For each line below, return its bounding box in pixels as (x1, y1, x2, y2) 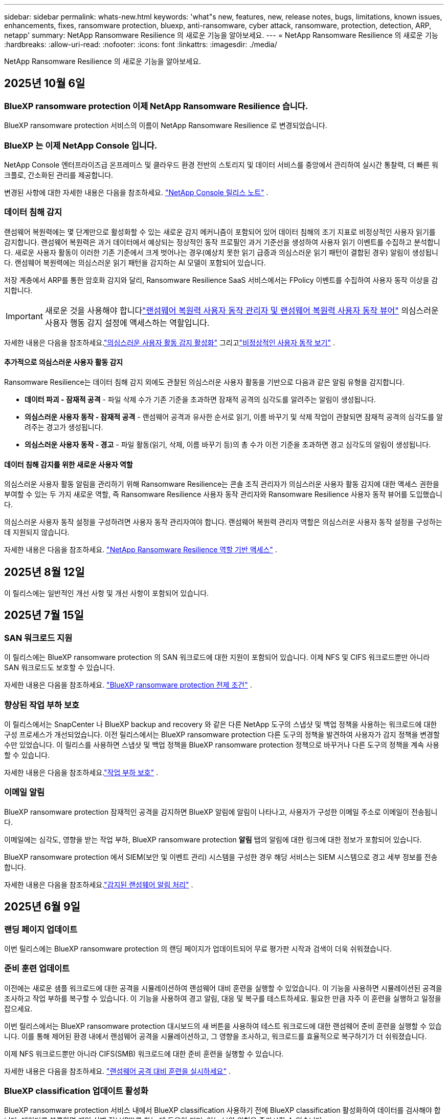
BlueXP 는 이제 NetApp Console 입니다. (4, 140, 158, 151)
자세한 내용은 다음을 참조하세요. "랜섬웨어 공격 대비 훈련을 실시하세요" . (4, 1066, 231, 1075)
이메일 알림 (4, 787, 45, 798)
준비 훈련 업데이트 (4, 963, 70, 974)
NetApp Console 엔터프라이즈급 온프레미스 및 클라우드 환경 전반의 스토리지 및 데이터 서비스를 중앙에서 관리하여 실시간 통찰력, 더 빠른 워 (4, 160, 438, 169)
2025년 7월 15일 (4, 609, 84, 622)
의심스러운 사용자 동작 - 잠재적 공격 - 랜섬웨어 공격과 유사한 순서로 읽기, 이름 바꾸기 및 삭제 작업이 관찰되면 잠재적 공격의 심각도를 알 (25, 412, 443, 421)
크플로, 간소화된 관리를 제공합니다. (4, 170, 114, 179)
